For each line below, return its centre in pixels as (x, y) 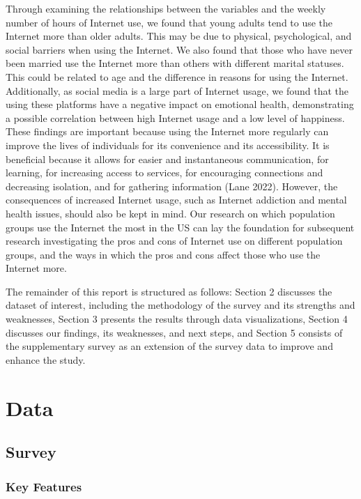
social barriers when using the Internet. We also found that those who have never (179, 49)
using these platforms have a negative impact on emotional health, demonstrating (180, 104)
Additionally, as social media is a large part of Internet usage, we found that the (177, 90)
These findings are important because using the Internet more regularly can (167, 131)
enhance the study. (46, 359)
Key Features (44, 486)
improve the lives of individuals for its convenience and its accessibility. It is (168, 145)
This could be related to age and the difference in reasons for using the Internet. (177, 76)
